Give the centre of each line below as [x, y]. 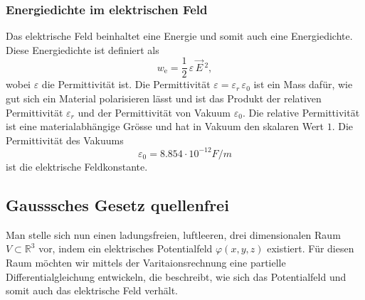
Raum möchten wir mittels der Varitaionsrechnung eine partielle [146, 262]
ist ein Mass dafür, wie [303, 84]
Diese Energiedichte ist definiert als [83, 49]
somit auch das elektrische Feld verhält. [92, 290]
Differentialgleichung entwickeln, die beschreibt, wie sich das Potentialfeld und [176, 276]
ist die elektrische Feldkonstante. [77, 166]
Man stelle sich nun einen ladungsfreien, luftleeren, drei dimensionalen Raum [173, 234]
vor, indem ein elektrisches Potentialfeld [126, 248]
